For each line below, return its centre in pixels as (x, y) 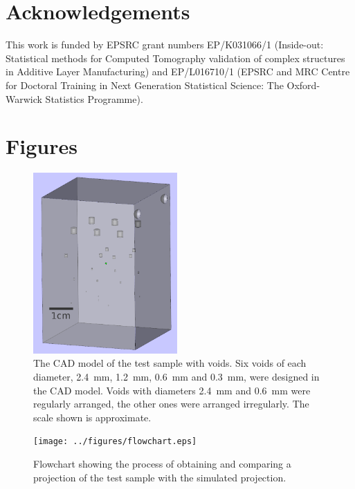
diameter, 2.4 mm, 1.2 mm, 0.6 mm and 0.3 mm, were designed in (176, 376)
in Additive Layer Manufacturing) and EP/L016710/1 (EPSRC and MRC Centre (178, 71)
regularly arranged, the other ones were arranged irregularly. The (171, 404)
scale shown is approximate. (92, 417)
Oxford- (303, 85)
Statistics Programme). (94, 98)
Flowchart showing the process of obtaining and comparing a (162, 463)
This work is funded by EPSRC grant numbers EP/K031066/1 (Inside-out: (165, 45)
